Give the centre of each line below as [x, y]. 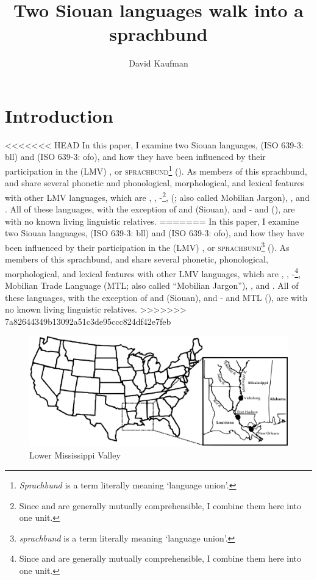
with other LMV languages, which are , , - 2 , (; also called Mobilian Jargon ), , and [157, 196]
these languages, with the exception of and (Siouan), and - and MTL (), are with [156, 297]
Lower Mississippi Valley [75, 455]
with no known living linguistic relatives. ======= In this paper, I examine [152, 221]
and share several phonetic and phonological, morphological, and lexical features [155, 183]
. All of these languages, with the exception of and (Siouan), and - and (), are [150, 209]
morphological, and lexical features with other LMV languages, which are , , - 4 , [153, 272]
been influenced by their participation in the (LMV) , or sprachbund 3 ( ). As [147, 246]
